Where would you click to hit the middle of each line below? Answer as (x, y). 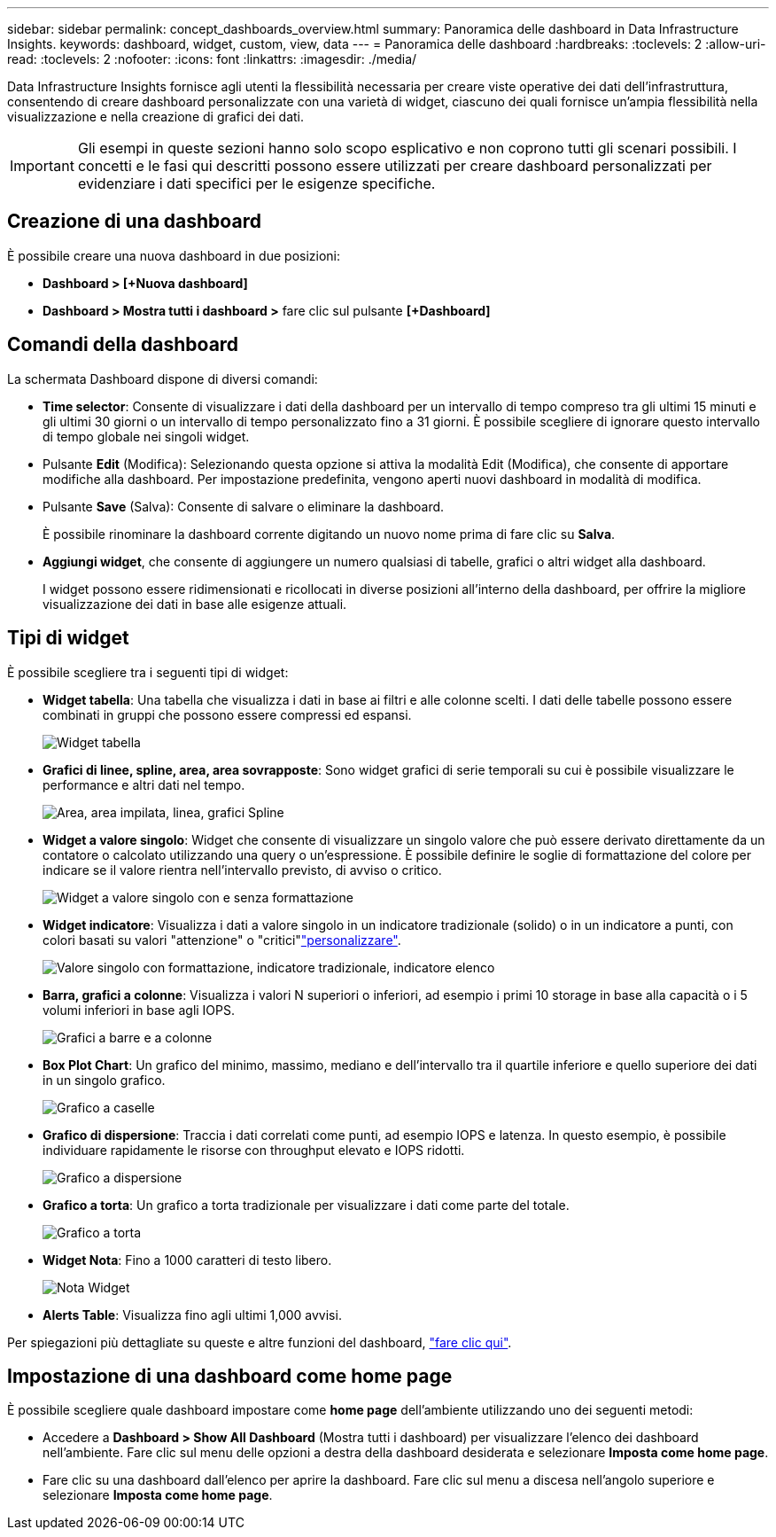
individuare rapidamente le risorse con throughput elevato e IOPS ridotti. (254, 1150)
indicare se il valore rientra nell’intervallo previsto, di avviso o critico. (242, 870)
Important (42, 166)
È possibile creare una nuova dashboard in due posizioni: (174, 255)
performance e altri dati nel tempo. (144, 784)
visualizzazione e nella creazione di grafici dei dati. (155, 117)
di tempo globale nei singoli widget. (146, 436)
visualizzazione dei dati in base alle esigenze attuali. (195, 604)
